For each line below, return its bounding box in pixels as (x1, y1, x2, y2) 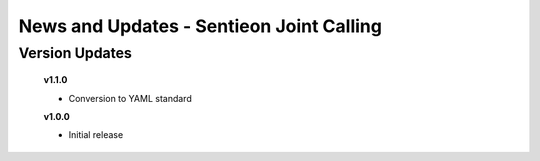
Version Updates (18, 44, 132, 62)
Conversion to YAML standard (68, 92, 192, 104)
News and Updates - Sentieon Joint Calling (18, 15, 382, 37)
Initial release (68, 129, 124, 141)
